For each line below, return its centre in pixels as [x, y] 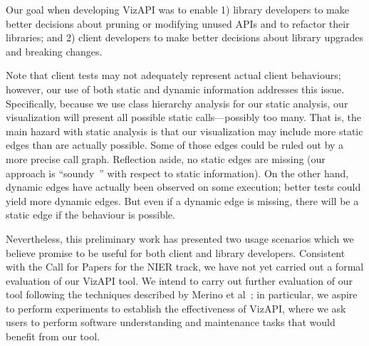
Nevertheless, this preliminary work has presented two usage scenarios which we [180, 238]
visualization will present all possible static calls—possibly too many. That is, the [183, 117]
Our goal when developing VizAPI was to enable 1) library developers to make [177, 9]
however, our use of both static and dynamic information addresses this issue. [175, 89]
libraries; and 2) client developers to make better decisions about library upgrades [184, 37]
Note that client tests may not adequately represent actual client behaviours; [173, 75]
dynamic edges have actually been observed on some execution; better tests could [183, 187]
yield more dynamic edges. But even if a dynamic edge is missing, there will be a [182, 200]
